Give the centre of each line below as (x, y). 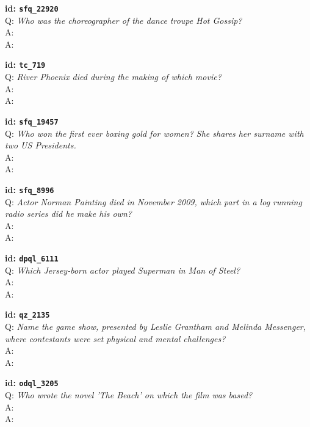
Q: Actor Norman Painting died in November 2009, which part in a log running (153, 201)
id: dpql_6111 (32, 257)
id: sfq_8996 (30, 189)
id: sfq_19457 (32, 121)
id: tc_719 (25, 64)
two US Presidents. (41, 145)
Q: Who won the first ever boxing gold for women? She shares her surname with (154, 133)
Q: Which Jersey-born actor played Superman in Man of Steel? (123, 270)
